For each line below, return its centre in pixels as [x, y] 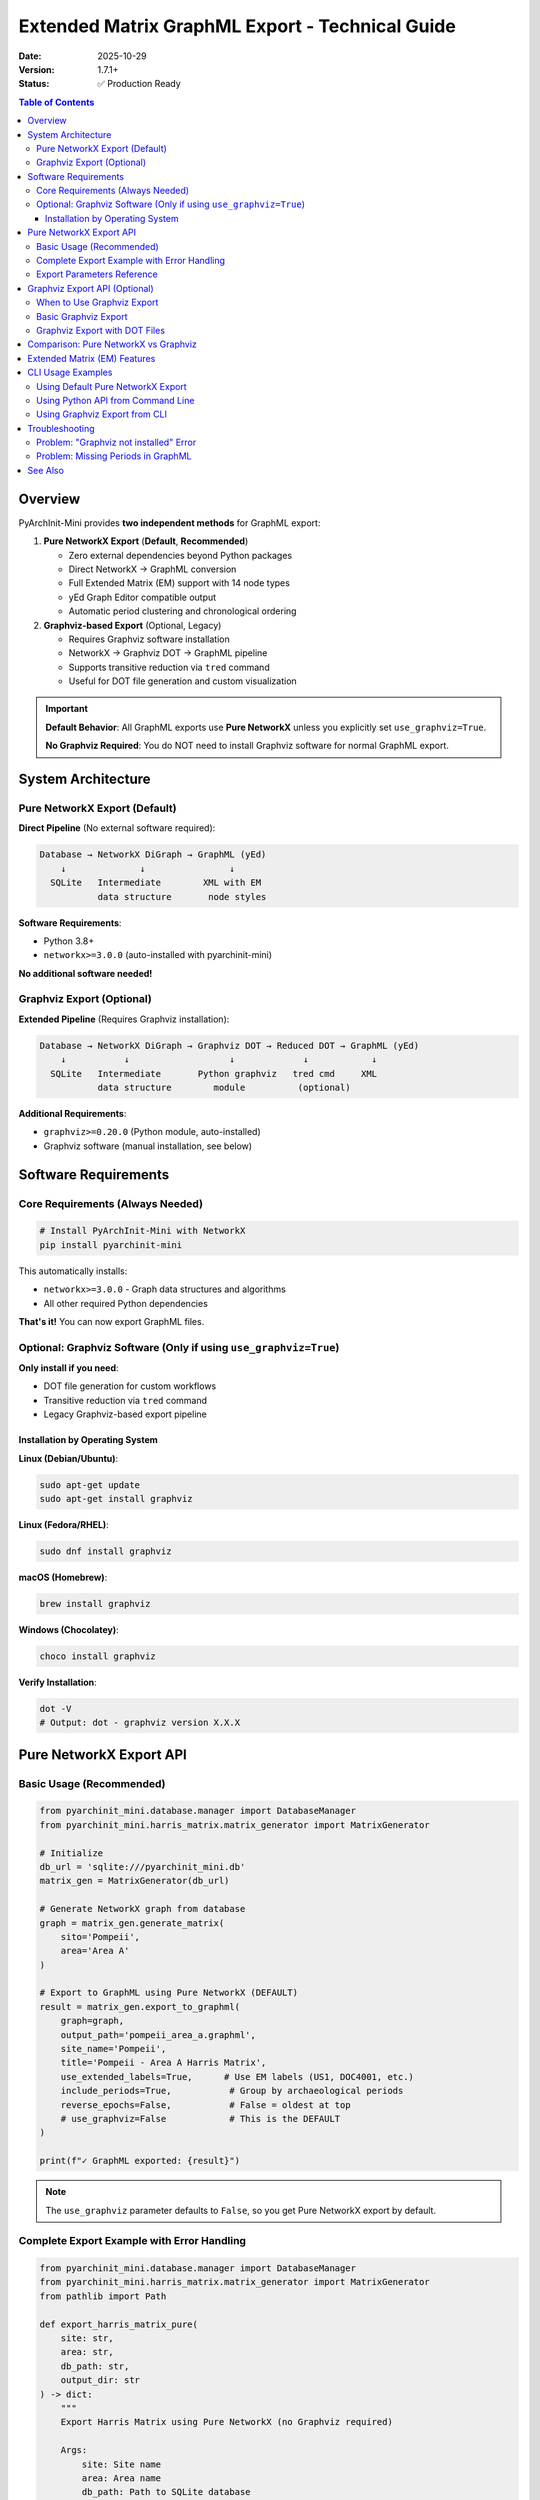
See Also [46, 470]
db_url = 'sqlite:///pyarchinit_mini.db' [142, 1866]
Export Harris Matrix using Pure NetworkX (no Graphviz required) [227, 2422]
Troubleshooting [61, 428]
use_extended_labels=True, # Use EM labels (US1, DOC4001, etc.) [237, 2076]
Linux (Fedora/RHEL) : [63, 1524]
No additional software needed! [85, 973]
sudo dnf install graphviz [105, 1551]
